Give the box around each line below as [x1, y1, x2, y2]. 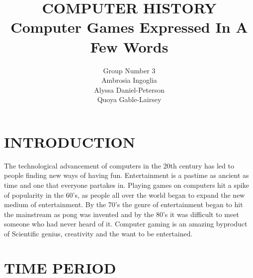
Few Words [90, 36, 169, 56]
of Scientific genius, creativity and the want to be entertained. [4, 228, 193, 238]
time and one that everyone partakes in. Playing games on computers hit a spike [4, 180, 249, 190]
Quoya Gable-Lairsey [97, 94, 162, 105]
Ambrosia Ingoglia [101, 75, 157, 85]
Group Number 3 [103, 65, 156, 75]
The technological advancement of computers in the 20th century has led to [4, 160, 234, 170]
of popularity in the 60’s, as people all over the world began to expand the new [4, 189, 245, 200]
